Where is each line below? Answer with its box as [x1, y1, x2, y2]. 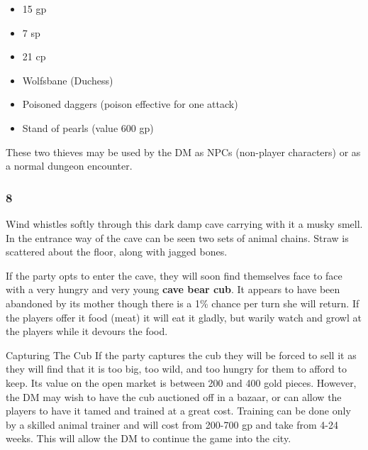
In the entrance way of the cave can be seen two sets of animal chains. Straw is [6, 230, 349, 245]
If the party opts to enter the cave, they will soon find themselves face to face [6, 268, 342, 282]
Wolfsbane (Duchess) [22, 72, 113, 87]
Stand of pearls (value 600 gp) [22, 120, 154, 135]
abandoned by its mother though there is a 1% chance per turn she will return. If [6, 295, 359, 310]
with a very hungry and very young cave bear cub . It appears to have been [6, 282, 340, 297]
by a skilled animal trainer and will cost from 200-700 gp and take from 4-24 [6, 417, 338, 432]
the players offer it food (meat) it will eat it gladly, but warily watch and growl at [6, 309, 362, 324]
